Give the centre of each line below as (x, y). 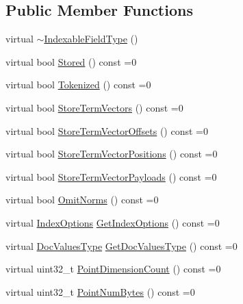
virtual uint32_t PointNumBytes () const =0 (100, 291)
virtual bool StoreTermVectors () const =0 (94, 107)
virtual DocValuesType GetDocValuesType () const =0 (121, 245)
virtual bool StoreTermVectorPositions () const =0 (112, 154)
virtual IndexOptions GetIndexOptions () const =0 (113, 222)
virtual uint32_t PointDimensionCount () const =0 (113, 269)
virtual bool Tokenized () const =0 (78, 85)
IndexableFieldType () (91, 39)
